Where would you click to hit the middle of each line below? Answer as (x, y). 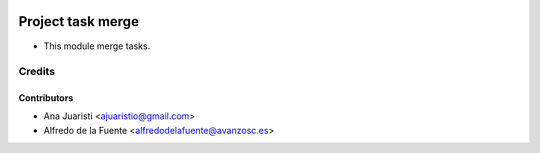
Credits (36, 72)
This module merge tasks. (97, 46)
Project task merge (79, 21)
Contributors (46, 98)
